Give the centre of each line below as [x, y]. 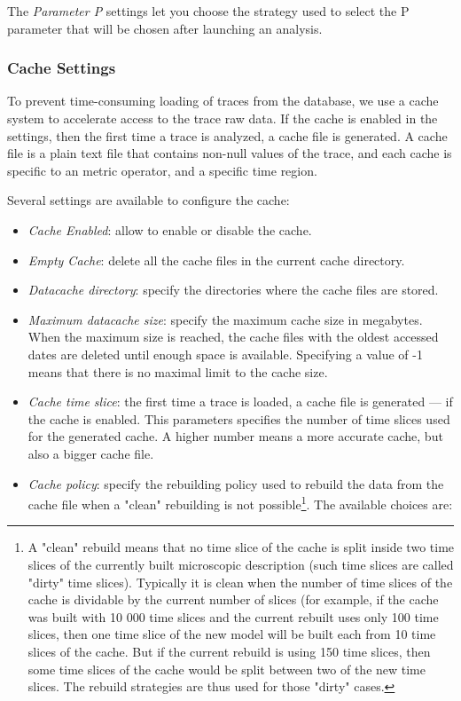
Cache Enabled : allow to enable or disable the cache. [170, 229]
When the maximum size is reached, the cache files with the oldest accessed [233, 337]
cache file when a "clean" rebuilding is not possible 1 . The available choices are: [240, 503]
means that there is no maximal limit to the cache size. [178, 371]
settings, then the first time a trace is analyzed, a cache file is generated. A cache [227, 135]
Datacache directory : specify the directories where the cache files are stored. [233, 290]
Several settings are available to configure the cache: [148, 200]
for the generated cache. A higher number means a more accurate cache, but [235, 436]
